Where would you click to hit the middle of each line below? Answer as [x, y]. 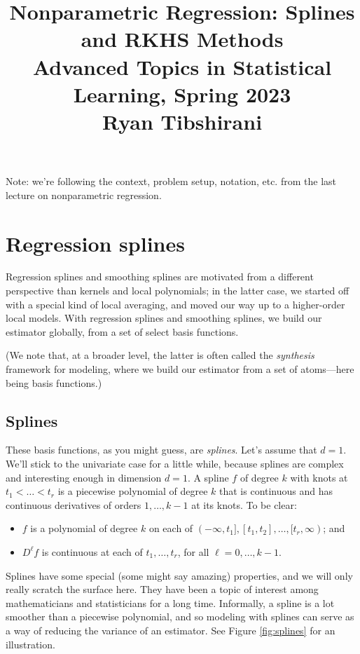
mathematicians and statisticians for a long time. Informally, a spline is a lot [170, 602]
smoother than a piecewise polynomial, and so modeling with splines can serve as [180, 616]
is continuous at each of [92, 551]
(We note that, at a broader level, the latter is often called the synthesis [160, 355]
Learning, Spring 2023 [182, 94]
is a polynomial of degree [84, 528]
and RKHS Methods [182, 39]
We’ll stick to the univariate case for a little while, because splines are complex [175, 463]
